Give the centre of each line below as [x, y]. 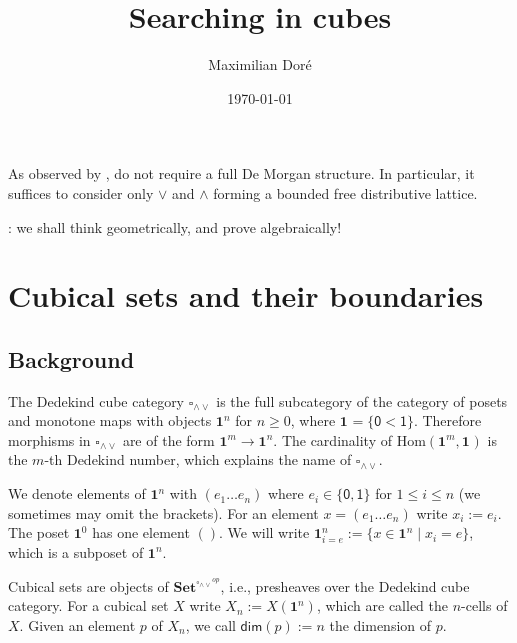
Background [71, 358]
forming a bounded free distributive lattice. [345, 192]
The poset [39, 532]
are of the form [168, 439]
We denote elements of [77, 493]
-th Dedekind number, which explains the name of [198, 459]
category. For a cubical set [88, 605]
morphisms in [49, 439]
